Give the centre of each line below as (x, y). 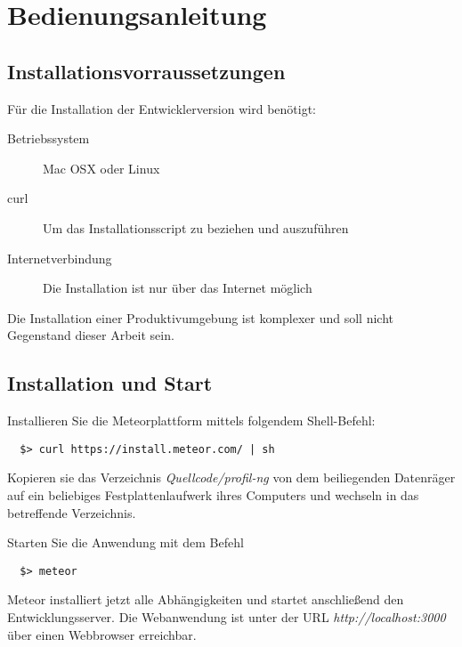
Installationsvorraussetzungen (146, 71)
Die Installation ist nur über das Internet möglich (178, 288)
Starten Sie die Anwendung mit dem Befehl (126, 542)
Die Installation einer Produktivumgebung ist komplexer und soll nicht (201, 317)
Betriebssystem (49, 138)
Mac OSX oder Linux (101, 168)
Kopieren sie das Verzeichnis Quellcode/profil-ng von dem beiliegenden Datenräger (231, 477)
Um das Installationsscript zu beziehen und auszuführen (196, 227)
